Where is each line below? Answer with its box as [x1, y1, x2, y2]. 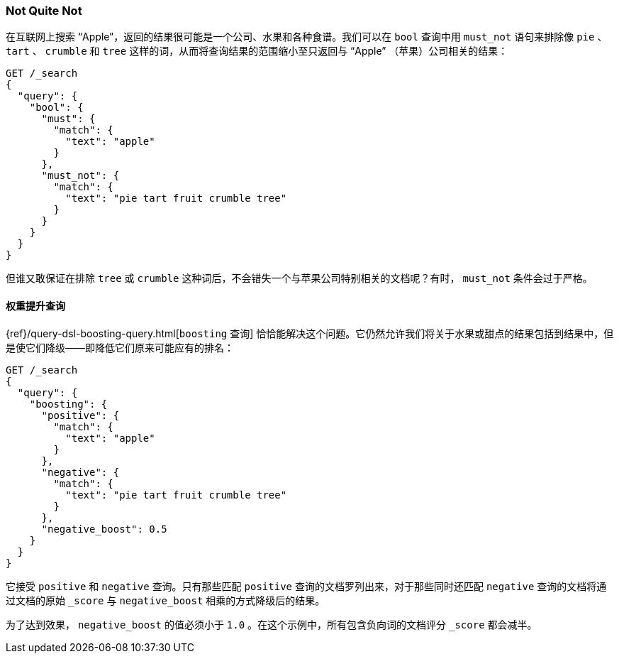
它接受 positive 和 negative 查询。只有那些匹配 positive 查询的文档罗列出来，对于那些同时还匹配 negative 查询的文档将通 [6, 579, 607, 592]
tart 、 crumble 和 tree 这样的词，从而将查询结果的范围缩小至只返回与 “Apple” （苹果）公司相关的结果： [6, 45, 508, 58]
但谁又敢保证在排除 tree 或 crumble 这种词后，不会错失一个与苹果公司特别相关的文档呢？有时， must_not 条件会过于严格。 [6, 272, 593, 285]
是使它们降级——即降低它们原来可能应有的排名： [6, 341, 234, 354]
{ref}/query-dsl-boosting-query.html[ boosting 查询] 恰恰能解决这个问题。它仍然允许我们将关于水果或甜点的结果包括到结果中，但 [6, 327, 614, 339]
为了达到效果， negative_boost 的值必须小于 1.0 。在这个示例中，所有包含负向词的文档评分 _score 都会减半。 [6, 618, 537, 631]
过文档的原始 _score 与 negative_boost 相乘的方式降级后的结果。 [6, 594, 325, 606]
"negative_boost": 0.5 [41, 523, 167, 535]
